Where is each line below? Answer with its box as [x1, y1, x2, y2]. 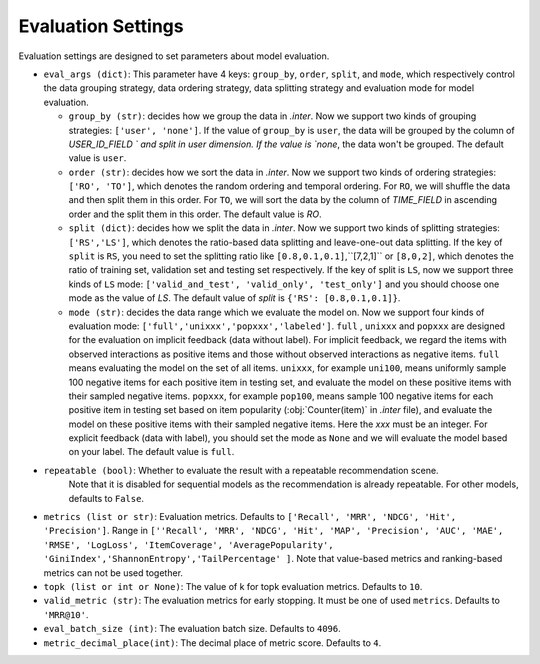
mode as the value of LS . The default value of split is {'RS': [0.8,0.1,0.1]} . [68, 292, 401, 304]
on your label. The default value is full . [68, 446, 235, 458]
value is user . [68, 152, 127, 164]
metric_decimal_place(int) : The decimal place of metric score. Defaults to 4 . [43, 636, 382, 649]
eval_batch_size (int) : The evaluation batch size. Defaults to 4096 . [43, 623, 341, 635]
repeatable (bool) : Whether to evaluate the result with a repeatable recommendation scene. [43, 464, 439, 476]
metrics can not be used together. [43, 566, 184, 579]
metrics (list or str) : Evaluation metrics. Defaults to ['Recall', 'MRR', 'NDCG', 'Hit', [43, 511, 457, 523]
